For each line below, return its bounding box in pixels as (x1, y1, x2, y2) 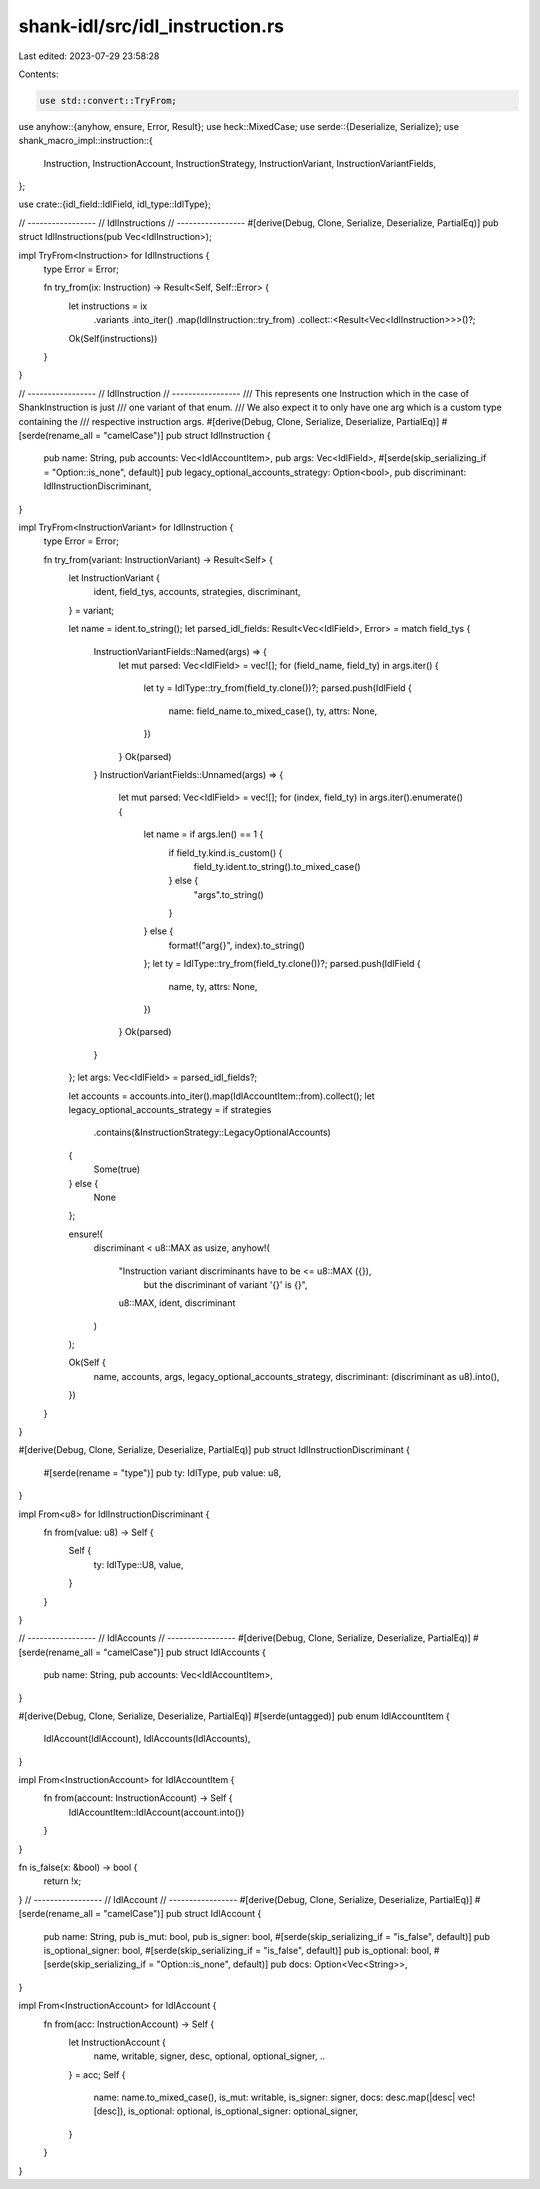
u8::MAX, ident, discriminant (118, 1297, 236, 1309)
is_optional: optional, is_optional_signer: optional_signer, (128, 2105, 359, 2117)
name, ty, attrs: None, (168, 980, 258, 992)
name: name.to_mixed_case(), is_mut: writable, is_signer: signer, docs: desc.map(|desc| (93, 2091, 456, 2104)
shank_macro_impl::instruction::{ (18, 135, 154, 147)
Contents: (18, 68, 59, 80)
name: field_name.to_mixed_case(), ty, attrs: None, (168, 705, 378, 717)
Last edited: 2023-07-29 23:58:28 (18, 50, 160, 62)
